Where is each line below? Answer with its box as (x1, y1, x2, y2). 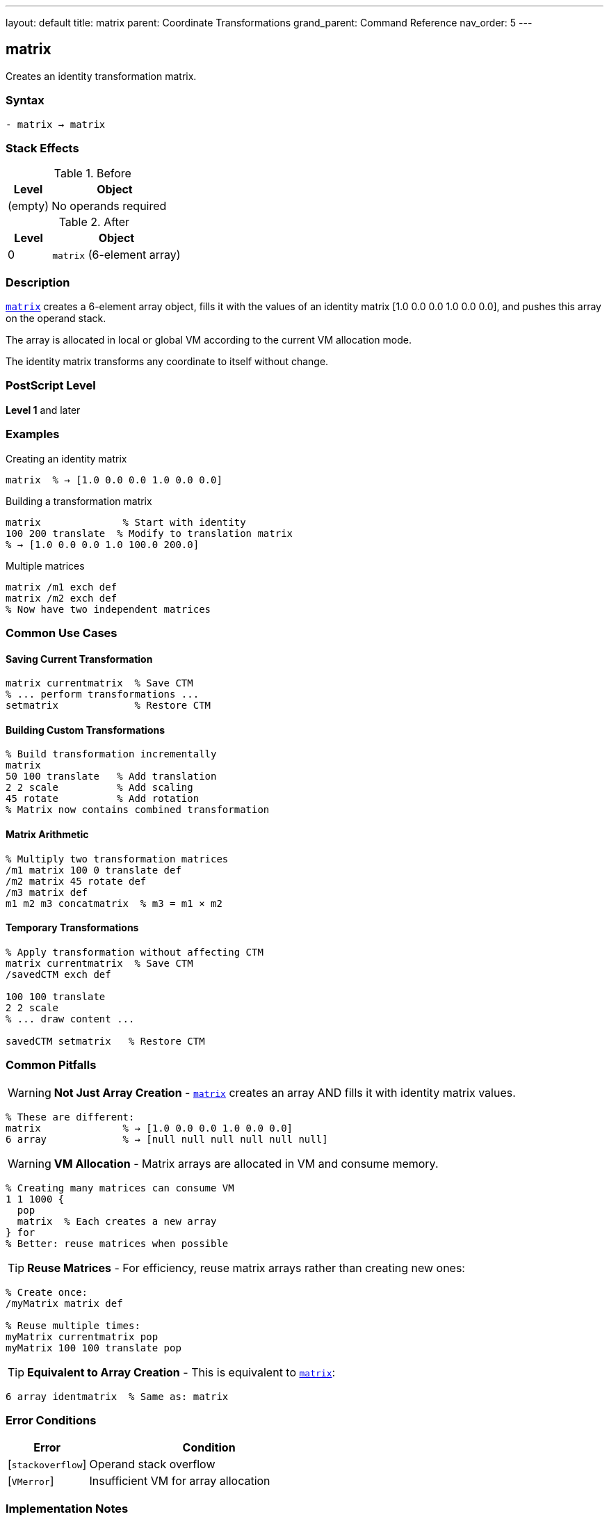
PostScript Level (6, 378, 96, 393)
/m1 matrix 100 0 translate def (6, 864, 181, 876)
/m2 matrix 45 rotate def (6, 875, 147, 887)
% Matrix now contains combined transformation (6, 804, 270, 816)
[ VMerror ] (8, 1474, 54, 1488)
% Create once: (6, 1286, 88, 1298)
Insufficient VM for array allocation (89, 1474, 270, 1488)
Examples (6, 427, 60, 442)
